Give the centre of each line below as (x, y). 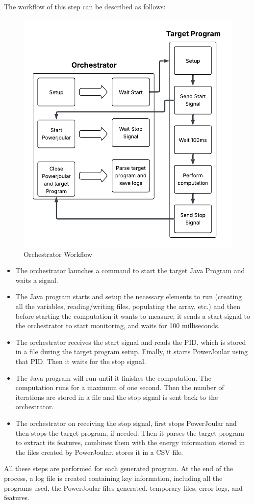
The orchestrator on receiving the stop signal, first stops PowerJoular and (126, 423)
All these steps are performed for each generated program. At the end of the (119, 468)
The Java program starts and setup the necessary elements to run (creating (129, 296)
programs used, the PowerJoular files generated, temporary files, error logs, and (123, 488)
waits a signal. (37, 280)
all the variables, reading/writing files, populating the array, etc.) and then (128, 306)
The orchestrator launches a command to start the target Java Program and (130, 270)
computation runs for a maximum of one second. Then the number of (120, 387)
